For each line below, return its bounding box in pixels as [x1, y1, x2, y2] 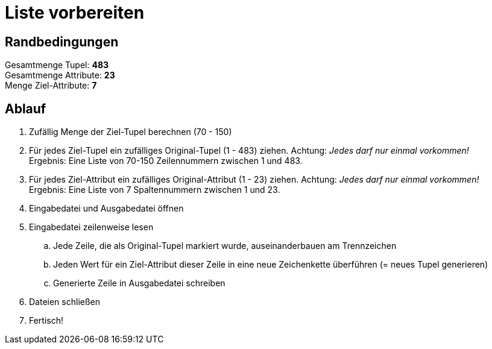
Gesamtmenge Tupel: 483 [5, 60, 109, 71]
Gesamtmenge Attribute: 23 [5, 70, 115, 81]
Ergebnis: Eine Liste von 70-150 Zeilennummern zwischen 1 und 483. [29, 156, 303, 166]
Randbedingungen [5, 34, 119, 49]
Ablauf [5, 101, 46, 116]
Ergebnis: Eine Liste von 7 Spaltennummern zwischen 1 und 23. [29, 184, 280, 195]
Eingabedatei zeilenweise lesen [29, 222, 154, 233]
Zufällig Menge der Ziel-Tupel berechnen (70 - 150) [29, 127, 232, 137]
